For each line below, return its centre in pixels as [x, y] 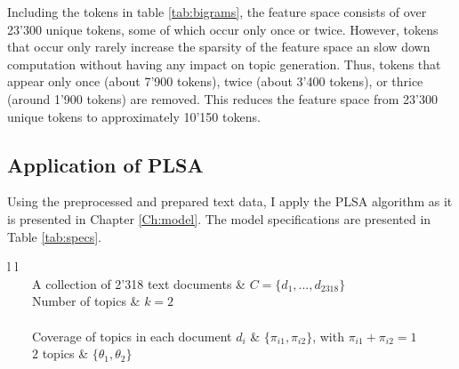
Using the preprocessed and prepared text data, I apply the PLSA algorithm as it [230, 201]
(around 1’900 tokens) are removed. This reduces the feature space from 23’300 [222, 98]
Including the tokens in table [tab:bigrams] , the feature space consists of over [217, 12]
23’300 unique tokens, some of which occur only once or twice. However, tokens [223, 29]
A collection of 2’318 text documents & [139, 283]
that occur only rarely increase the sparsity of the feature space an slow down [219, 47]
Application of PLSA [105, 164]
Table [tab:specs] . [54, 236]
